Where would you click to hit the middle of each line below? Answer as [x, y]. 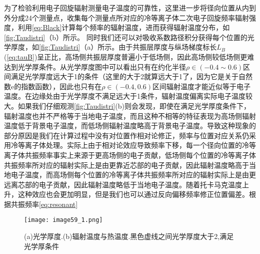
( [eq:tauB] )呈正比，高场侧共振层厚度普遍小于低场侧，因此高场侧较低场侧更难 [129, 56]
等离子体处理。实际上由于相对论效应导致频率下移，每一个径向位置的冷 [133, 145]
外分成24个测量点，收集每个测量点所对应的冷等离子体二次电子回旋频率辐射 [126, 17]
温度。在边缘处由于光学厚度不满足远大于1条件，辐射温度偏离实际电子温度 [125, 96]
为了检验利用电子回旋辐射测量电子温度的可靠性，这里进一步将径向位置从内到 [130, 8]
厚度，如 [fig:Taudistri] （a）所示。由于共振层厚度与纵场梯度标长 [114, 47]
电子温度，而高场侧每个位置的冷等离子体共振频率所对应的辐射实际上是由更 [133, 175]
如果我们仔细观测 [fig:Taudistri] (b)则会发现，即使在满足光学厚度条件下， [134, 105]
